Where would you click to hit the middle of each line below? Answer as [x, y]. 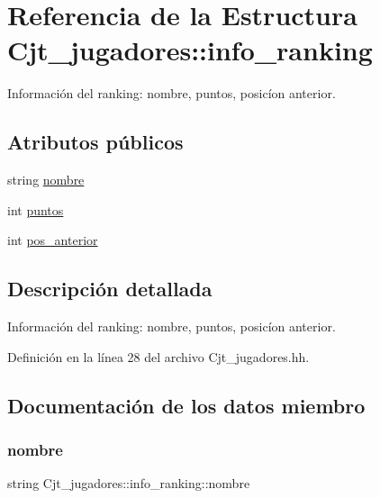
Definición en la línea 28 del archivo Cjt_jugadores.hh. [158, 356]
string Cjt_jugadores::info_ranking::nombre [129, 483]
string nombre [46, 180]
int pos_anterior [53, 240]
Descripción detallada [110, 289]
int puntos [36, 209]
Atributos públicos [95, 142]
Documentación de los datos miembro [186, 405]
